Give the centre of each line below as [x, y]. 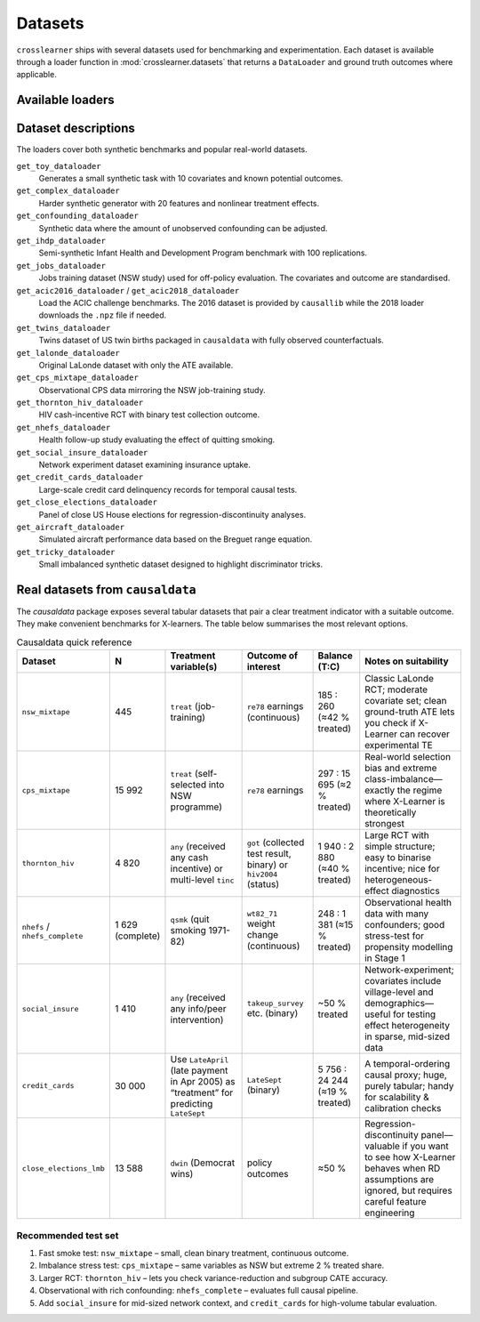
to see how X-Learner [410, 1157]
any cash [189, 858]
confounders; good [405, 925]
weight [261, 923]
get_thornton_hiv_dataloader [80, 403]
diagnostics [416, 891]
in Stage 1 [385, 958]
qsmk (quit [190, 919]
